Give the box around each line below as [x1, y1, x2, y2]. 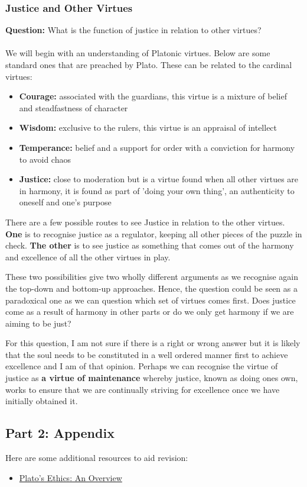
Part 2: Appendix [5, 424, 115, 442]
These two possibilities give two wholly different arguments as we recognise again [5, 270, 299, 283]
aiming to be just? [5, 317, 71, 329]
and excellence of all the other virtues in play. [5, 250, 171, 263]
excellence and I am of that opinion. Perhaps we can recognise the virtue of [5, 360, 278, 372]
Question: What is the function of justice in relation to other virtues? [5, 24, 262, 36]
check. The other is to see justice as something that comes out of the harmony [5, 239, 294, 251]
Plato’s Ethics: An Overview [19, 471, 122, 483]
